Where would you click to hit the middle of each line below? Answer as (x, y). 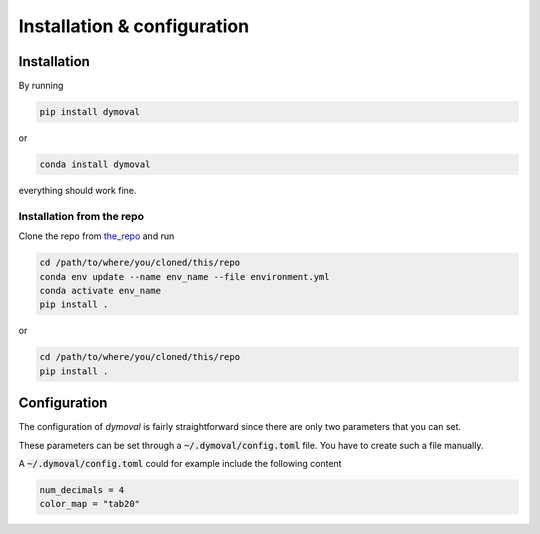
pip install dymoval (89, 112)
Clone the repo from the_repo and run (96, 236)
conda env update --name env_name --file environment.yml (184, 276)
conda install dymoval (95, 164)
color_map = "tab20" (89, 504)
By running (41, 86)
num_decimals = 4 (82, 489)
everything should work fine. (77, 190)
